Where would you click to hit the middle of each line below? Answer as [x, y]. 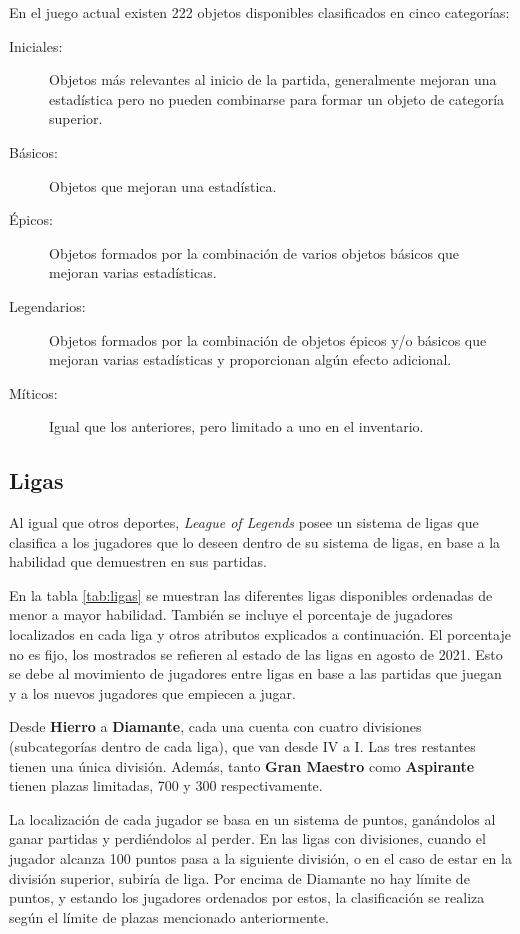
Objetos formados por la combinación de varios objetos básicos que [254, 252]
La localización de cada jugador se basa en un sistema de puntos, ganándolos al [252, 818]
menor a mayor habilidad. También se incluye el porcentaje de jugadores [231, 614]
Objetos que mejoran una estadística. [163, 185]
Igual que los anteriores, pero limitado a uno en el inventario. [236, 426]
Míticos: [33, 392]
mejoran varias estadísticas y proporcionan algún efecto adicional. [250, 359]
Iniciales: [36, 45]
